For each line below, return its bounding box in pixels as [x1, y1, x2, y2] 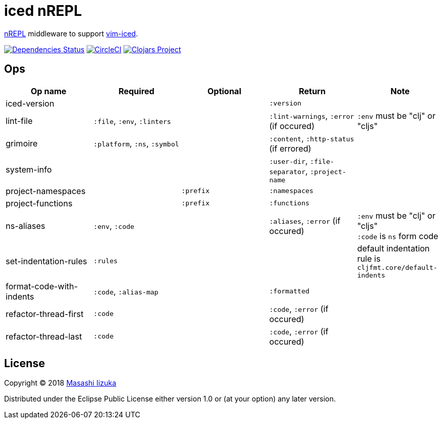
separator [269, 167, 306, 176]
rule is [357, 253, 381, 264]
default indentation [357, 243, 430, 253]
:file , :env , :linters [93, 115, 171, 126]
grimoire [6, 138, 38, 149]
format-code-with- [6, 281, 78, 291]
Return [299, 86, 326, 96]
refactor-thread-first [6, 308, 83, 319]
